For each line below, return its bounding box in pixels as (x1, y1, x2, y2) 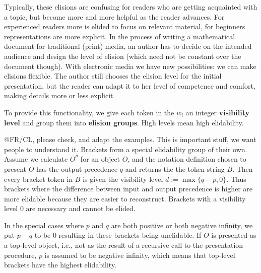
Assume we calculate (4, 154, 68, 164)
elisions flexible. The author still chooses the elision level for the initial (4, 71, 222, 81)
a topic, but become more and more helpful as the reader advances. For (4, 11, 225, 22)
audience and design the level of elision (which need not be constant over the (4, 50, 241, 61)
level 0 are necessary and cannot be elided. (4, 203, 136, 214)
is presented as (211, 230, 256, 240)
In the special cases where (4, 220, 84, 230)
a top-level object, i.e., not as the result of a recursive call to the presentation (4, 240, 243, 250)
